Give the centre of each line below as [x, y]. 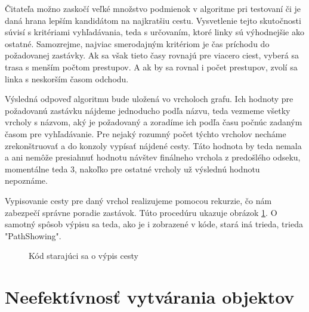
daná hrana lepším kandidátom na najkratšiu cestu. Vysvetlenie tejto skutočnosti [153, 20]
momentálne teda [36, 169]
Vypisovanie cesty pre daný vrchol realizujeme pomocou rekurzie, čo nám [138, 200]
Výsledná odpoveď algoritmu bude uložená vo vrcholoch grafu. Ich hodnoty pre [149, 99]
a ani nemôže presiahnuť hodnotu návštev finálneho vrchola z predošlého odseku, [153, 157]
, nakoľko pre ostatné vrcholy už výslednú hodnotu [167, 169]
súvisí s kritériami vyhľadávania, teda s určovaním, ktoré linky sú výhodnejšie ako [154, 32]
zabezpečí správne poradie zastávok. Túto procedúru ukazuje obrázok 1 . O [141, 212]
